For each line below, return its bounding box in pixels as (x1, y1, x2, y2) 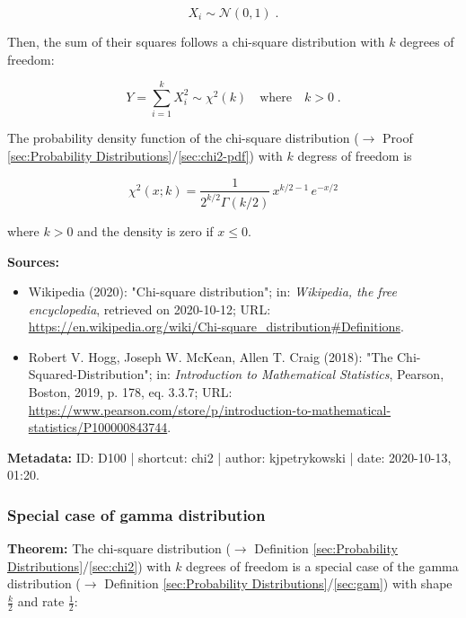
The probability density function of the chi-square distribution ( (7, 128, 359, 147)
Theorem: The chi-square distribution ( (7, 539, 231, 558)
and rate (17, 592, 65, 611)
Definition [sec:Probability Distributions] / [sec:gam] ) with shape (104, 574, 453, 593)
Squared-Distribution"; (28, 365, 153, 384)
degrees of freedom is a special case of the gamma (186, 556, 459, 575)
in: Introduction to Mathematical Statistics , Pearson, (156, 365, 444, 384)
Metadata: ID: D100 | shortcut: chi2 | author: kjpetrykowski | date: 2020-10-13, (7, 447, 452, 466)
